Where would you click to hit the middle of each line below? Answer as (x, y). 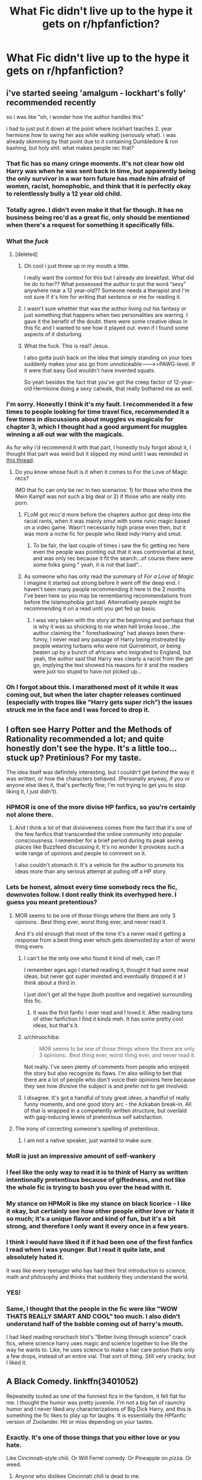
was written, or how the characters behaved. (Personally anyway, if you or (98, 779)
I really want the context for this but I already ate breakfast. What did (109, 278)
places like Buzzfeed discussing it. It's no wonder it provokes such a (99, 847)
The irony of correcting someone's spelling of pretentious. (87, 1128)
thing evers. (30, 946)
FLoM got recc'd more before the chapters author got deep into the (107, 515)
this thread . (20, 461)
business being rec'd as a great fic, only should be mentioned (98, 217)
